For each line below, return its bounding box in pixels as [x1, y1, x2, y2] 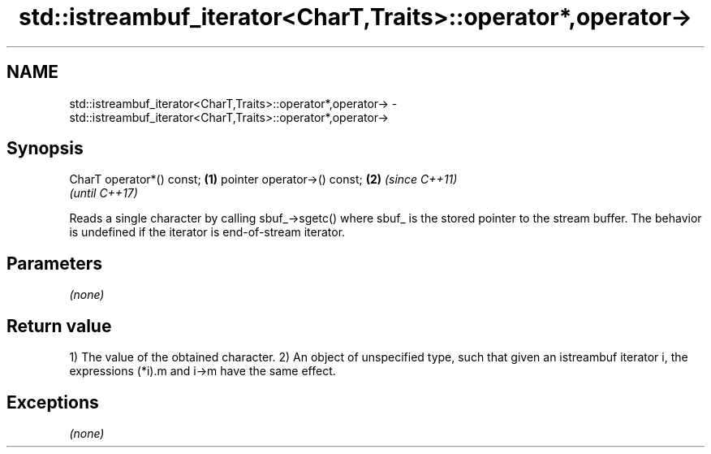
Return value [6, 315, 112, 336]
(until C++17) [69, 186, 138, 201]
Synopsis [6, 138, 84, 159]
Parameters [6, 253, 102, 274]
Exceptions [6, 391, 99, 413]
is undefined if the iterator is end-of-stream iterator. [69, 225, 346, 240]
